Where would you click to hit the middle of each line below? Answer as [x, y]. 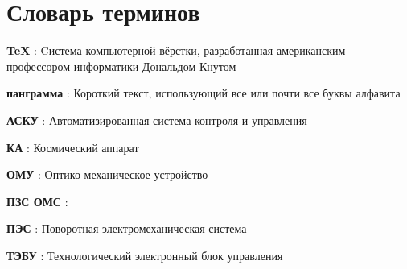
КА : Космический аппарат [73, 147]
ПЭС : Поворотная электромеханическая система [127, 228]
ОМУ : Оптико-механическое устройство [107, 174]
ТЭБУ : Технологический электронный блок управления [145, 255]
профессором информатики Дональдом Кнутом [121, 66]
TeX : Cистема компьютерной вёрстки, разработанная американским [176, 50]
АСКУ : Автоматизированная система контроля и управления [157, 120]
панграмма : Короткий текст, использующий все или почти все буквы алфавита [203, 93]
